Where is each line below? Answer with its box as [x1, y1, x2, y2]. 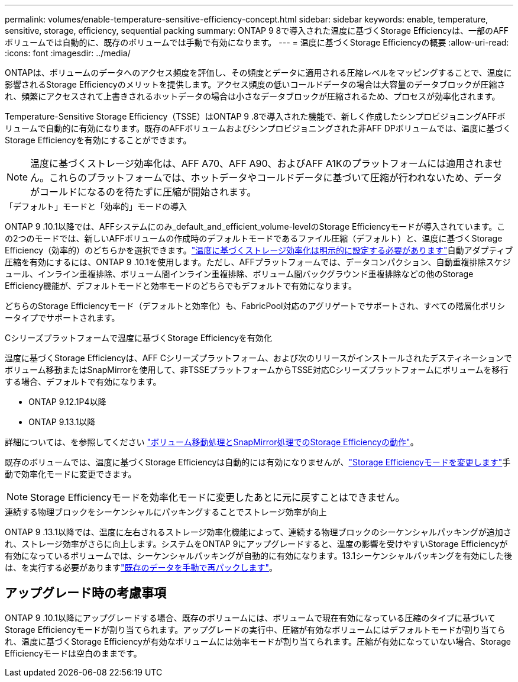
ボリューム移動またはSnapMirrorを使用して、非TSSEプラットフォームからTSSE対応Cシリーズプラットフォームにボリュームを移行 [5, 365, 509, 375]
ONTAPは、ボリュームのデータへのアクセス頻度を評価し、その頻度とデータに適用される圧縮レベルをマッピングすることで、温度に [5, 67, 512, 78]
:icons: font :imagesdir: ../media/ [5, 48, 131, 58]
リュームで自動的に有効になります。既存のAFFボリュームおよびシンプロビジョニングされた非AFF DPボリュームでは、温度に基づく [5, 123, 511, 133]
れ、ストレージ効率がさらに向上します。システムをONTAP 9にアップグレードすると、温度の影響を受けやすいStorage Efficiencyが [5, 539, 508, 549]
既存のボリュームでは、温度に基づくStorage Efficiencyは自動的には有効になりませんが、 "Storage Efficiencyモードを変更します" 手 [5, 457, 511, 467]
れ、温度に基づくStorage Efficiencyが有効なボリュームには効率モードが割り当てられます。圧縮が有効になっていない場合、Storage [5, 636, 511, 646]
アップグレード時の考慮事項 [5, 586, 166, 601]
